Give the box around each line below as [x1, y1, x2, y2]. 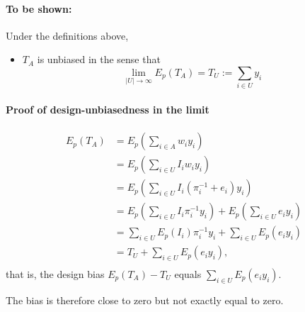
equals [174, 266, 202, 281]
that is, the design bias [6, 266, 105, 281]
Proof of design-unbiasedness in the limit [6, 101, 209, 116]
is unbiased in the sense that [37, 52, 161, 67]
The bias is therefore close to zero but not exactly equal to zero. [6, 292, 284, 307]
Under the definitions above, [6, 28, 129, 43]
